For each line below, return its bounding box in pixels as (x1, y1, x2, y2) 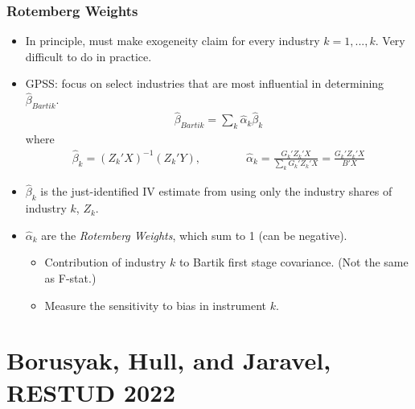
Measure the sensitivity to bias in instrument (44, 296, 267, 313)
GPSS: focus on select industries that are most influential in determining (25, 75, 384, 92)
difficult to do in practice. (25, 48, 152, 64)
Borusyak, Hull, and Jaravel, (6, 344, 331, 377)
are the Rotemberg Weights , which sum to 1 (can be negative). (41, 226, 347, 243)
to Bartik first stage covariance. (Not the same (179, 254, 409, 271)
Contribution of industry (44, 254, 166, 271)
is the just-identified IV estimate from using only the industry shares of (40, 183, 392, 200)
